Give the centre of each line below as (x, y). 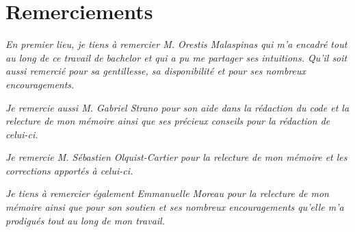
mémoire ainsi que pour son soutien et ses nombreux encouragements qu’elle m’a (175, 207)
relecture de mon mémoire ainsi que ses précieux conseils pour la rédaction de (168, 121)
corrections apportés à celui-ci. (69, 170)
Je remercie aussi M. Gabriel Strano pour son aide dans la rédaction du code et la (177, 107)
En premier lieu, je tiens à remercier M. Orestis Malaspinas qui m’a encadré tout (176, 44)
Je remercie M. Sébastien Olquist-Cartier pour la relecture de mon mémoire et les (176, 157)
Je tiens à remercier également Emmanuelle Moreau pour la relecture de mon (167, 193)
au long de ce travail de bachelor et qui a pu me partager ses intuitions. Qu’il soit (176, 57)
